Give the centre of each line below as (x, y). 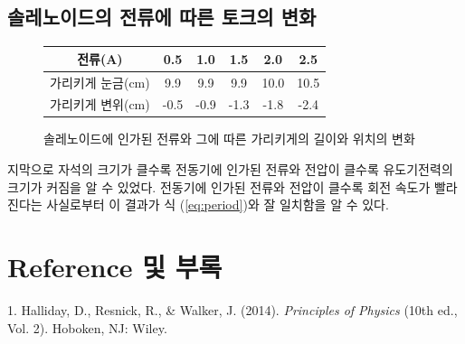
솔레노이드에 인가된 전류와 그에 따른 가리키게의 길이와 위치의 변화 (229, 139)
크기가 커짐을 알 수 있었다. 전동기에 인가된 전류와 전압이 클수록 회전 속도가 (219, 186)
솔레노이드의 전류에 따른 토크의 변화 (162, 17)
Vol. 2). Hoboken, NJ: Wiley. (87, 327)
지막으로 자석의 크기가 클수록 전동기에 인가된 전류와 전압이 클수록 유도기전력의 (230, 169)
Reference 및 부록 (115, 267)
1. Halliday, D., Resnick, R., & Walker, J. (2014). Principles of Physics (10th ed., (232, 309)
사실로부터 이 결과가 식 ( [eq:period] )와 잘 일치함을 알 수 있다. (218, 205)
